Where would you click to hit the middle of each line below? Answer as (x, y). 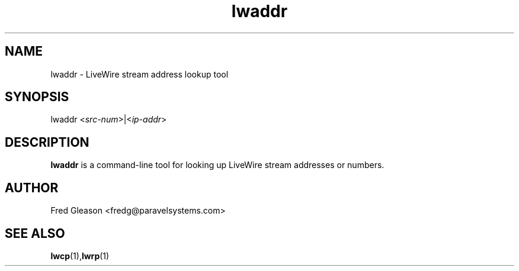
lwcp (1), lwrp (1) (80, 256)
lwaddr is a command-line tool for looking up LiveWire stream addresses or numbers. (217, 165)
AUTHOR (32, 188)
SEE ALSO (35, 233)
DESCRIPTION (47, 142)
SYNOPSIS (37, 97)
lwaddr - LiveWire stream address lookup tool (140, 74)
